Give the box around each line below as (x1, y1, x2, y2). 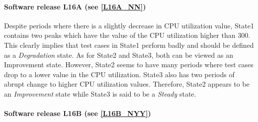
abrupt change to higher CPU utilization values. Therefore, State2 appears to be (4, 79, 250, 89)
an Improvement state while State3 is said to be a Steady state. (4, 88, 196, 99)
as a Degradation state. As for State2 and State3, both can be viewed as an (4, 49, 234, 60)
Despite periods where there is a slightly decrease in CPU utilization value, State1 (4, 20, 254, 30)
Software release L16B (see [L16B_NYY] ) (4, 108, 151, 119)
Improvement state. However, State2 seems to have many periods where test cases (4, 59, 254, 70)
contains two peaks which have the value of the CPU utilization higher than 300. (4, 30, 251, 40)
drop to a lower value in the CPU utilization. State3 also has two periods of (4, 69, 235, 79)
